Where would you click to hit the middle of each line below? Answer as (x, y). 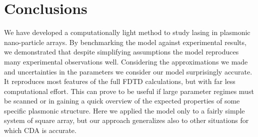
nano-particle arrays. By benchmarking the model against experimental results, (125, 42)
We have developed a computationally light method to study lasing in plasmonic (127, 32)
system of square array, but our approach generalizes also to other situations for (126, 120)
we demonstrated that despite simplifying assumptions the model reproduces (121, 52)
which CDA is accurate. (40, 130)
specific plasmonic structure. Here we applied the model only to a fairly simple (124, 110)
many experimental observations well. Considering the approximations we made (126, 61)
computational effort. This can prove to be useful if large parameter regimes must (129, 91)
